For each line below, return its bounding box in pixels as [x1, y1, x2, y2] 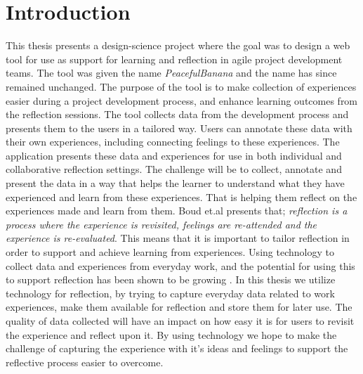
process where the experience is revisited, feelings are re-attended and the [6, 217, 317, 231]
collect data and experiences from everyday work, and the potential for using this [6, 258, 355, 273]
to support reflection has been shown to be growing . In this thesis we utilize [6, 272, 336, 287]
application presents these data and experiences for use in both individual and [6, 148, 342, 162]
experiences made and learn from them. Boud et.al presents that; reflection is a [6, 203, 348, 218]
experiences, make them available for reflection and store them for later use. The [6, 299, 352, 314]
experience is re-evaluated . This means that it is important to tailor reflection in [6, 231, 350, 245]
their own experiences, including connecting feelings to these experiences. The [6, 134, 340, 149]
